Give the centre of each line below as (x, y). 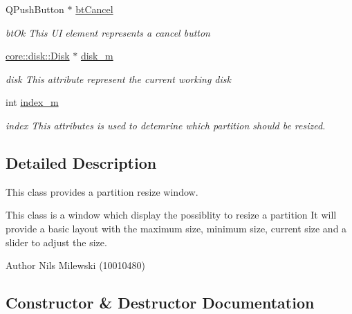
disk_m (97, 56)
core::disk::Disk (38, 56)
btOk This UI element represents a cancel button (108, 32)
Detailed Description (81, 162)
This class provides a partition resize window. (102, 191)
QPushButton (35, 9)
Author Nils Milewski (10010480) (76, 265)
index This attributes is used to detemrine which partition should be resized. (166, 125)
